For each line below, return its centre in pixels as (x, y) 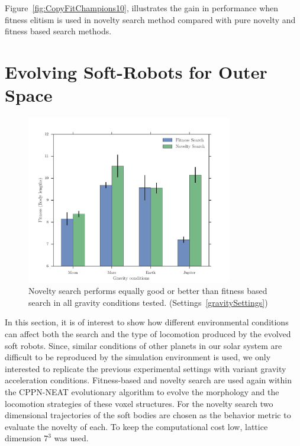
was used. (71, 438)
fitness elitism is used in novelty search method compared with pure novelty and (150, 19)
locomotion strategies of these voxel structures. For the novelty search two (139, 403)
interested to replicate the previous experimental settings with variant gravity (146, 368)
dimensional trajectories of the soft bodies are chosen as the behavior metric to (148, 415)
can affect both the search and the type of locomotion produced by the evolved (148, 334)
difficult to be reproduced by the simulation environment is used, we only (138, 357)
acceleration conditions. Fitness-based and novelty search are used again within (148, 380)
